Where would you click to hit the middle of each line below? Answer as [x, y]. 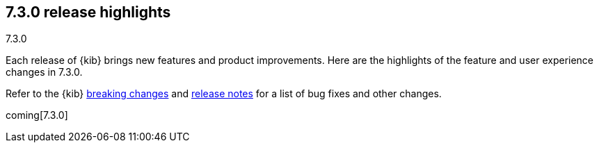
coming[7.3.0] [37, 115]
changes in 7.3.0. [44, 72]
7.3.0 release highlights [88, 12]
